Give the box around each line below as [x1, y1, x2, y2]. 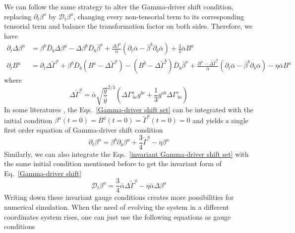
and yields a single [192, 115, 248, 125]
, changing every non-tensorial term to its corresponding [73, 11, 244, 21]
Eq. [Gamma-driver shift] [4, 168, 82, 178]
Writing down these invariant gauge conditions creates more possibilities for [4, 192, 234, 202]
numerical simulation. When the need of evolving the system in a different [4, 202, 229, 212]
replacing [4, 11, 32, 21]
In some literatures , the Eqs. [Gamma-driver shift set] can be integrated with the [4, 104, 253, 115]
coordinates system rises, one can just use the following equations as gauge [4, 211, 231, 222]
